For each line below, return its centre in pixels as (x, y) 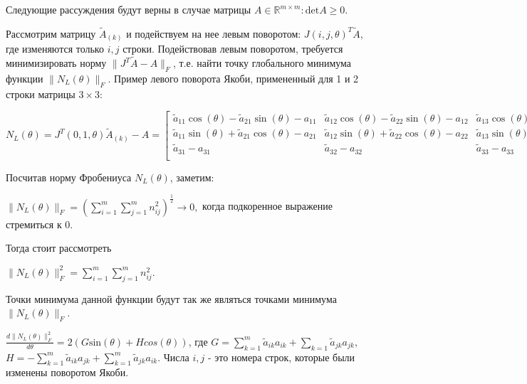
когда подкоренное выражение (267, 206)
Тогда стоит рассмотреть (59, 248)
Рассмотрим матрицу (51, 33)
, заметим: (192, 177)
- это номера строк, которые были (281, 357)
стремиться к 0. (40, 224)
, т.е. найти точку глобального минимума (262, 63)
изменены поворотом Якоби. (67, 372)
